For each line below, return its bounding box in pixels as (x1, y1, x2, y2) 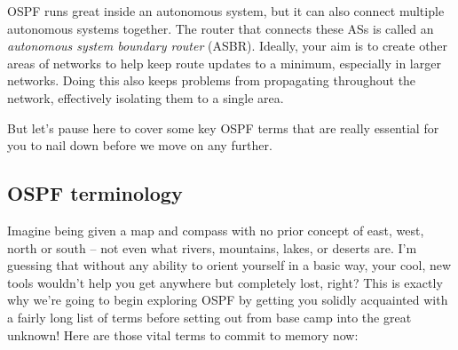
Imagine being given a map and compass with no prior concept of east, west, (7, 220, 424, 239)
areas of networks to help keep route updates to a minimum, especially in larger (7, 53, 441, 72)
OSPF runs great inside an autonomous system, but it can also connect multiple (7, 2, 445, 20)
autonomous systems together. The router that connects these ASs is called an (7, 19, 434, 37)
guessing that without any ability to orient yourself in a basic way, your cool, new (7, 256, 452, 274)
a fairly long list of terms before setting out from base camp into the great (7, 307, 412, 326)
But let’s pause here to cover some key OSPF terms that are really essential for (7, 118, 439, 137)
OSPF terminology (7, 179, 183, 207)
